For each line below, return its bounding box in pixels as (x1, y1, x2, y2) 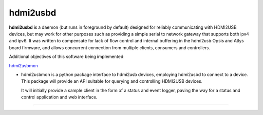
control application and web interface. (21, 94, 97, 100)
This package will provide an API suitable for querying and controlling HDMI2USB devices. (21, 78, 203, 84)
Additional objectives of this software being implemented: (9, 54, 125, 59)
